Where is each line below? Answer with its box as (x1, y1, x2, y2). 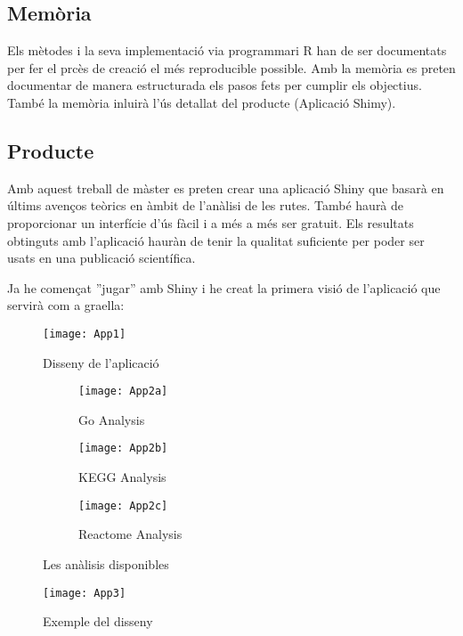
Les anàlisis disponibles (43, 554, 169, 573)
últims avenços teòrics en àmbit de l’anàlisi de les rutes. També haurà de (7, 196, 404, 215)
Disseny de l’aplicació (43, 353, 159, 371)
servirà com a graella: (7, 296, 125, 314)
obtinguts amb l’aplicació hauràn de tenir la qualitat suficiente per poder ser (7, 231, 425, 249)
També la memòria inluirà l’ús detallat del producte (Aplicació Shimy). (7, 93, 396, 111)
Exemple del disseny (43, 612, 153, 631)
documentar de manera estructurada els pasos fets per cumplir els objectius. (7, 76, 422, 94)
